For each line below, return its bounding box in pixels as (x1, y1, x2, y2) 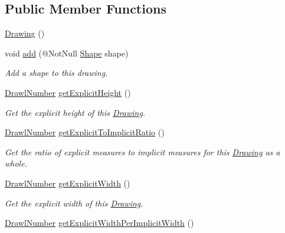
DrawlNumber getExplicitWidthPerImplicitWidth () (5, 217, 194, 229)
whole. (5, 157, 27, 169)
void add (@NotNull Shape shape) (5, 46, 129, 59)
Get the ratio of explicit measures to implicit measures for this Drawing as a (5, 145, 280, 158)
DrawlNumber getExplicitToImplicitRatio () (5, 126, 165, 138)
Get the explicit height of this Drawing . (5, 106, 146, 118)
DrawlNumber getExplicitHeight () (5, 86, 131, 98)
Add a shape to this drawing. (5, 66, 108, 79)
